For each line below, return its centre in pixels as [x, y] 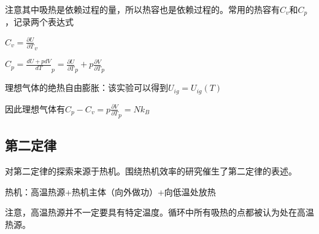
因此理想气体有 [35, 108]
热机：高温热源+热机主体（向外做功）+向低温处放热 [110, 191]
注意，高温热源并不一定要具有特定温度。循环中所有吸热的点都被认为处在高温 [159, 212]
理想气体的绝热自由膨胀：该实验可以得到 [86, 88]
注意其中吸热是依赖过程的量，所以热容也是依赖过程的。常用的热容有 [142, 9]
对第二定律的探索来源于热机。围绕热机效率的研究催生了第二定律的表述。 [151, 171]
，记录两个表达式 [39, 22]
